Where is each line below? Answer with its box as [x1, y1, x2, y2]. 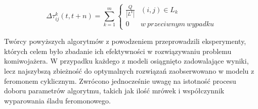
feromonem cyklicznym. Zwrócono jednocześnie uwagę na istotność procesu [4, 75, 236, 86]
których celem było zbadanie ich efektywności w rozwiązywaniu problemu [4, 45, 232, 56]
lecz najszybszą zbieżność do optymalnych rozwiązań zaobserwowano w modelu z [4, 65, 254, 76]
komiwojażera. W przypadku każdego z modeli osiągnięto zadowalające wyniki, [4, 56, 249, 66]
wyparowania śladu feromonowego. [4, 95, 111, 105]
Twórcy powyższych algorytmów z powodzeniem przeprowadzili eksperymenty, [4, 36, 246, 46]
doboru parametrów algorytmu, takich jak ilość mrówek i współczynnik [4, 85, 225, 96]
